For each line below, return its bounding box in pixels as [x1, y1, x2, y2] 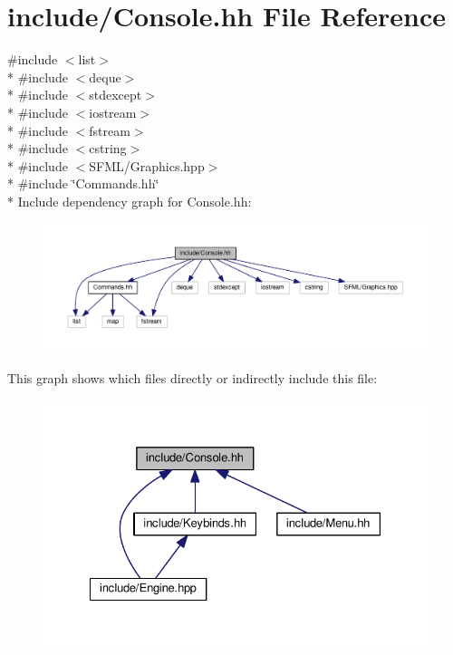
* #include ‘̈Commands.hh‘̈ [7, 174, 159, 193]
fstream [89, 120, 130, 140]
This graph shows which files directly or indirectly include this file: [7, 368, 378, 387]
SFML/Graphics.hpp [89, 156, 205, 175]
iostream [89, 102, 137, 121]
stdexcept [89, 85, 142, 104]
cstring [89, 139, 127, 158]
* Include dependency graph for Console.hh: [7, 191, 252, 210]
